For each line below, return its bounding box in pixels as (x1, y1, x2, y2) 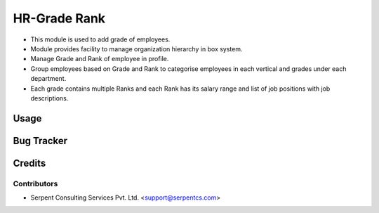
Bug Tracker (13, 134, 68, 147)
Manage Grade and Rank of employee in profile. (30, 55, 169, 63)
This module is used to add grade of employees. (30, 35, 171, 44)
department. (30, 75, 67, 83)
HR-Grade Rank (13, 11, 105, 26)
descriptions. (30, 93, 69, 102)
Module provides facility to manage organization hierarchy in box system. (30, 44, 243, 53)
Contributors (13, 179, 58, 188)
